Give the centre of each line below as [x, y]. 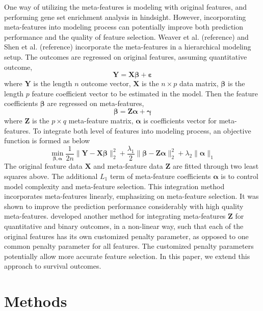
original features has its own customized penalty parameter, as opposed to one [126, 236]
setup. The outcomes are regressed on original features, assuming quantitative [126, 56]
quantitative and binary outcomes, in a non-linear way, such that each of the [124, 226]
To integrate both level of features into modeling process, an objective [142, 130]
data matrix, [199, 83]
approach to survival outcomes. [53, 266]
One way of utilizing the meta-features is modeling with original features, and [125, 7]
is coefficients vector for [180, 120]
